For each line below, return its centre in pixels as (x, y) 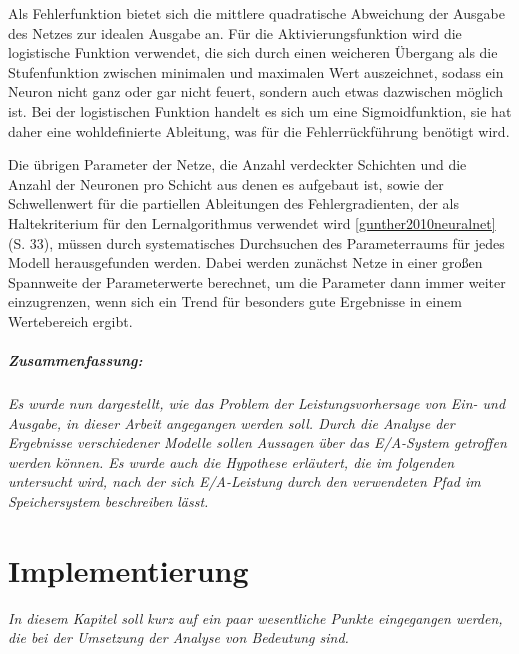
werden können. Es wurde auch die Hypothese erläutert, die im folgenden (231, 461)
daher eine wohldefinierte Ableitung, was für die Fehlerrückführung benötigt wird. (259, 130)
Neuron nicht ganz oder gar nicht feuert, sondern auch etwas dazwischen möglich (256, 91)
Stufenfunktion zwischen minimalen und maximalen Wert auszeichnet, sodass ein (256, 71)
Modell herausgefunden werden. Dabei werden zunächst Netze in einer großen (245, 262)
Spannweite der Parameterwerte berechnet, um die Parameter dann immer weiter (257, 281)
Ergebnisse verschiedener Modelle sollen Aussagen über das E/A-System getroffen (257, 442)
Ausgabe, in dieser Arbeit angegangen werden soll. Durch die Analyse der (231, 422)
